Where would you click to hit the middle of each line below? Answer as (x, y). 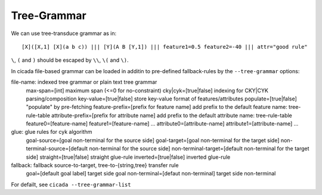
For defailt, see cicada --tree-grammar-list (71, 184)
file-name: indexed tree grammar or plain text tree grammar (84, 82)
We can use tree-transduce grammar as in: (64, 33)
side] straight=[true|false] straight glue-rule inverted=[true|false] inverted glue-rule (128, 157)
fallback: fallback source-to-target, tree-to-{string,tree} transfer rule (95, 165)
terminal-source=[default (57, 149)
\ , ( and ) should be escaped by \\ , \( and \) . (70, 60)
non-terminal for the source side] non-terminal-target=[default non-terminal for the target (199, 149)
